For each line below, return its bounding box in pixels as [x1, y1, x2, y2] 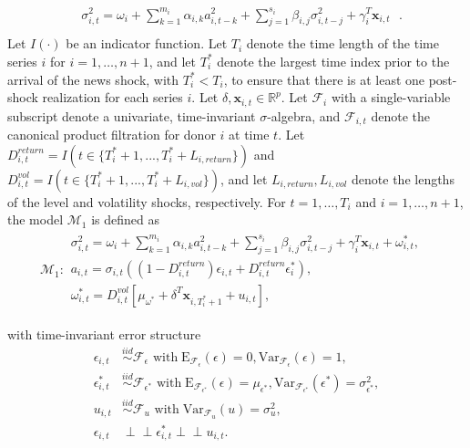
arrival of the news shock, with [7, 69, 179, 89]
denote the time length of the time [246, 34, 439, 53]
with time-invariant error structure [7, 324, 201, 343]
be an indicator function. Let [66, 34, 228, 53]
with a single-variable [331, 88, 451, 107]
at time [229, 125, 270, 144]
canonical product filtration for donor [7, 125, 216, 144]
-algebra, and [267, 106, 341, 125]
